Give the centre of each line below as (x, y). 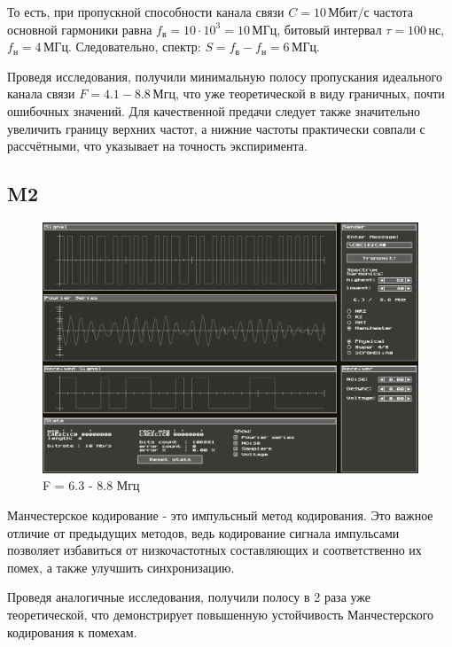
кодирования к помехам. (72, 631)
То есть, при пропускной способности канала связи (146, 12)
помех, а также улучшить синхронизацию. (121, 567)
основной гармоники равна (80, 29)
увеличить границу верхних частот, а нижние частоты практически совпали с (216, 128)
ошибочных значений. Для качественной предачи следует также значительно (214, 110)
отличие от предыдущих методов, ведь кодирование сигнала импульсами (203, 532)
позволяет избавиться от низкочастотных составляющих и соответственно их (214, 550)
